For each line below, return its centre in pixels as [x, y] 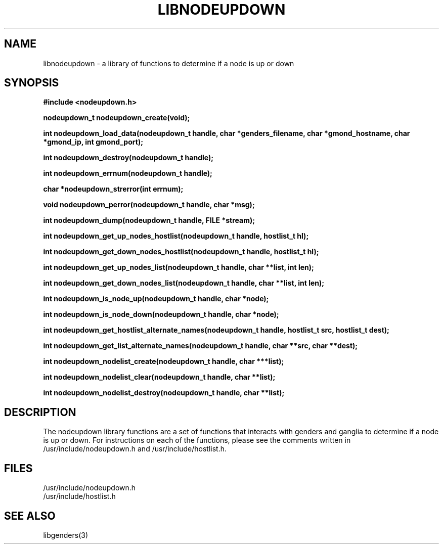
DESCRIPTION [40, 412]
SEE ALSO [30, 516]
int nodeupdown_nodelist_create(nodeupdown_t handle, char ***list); [164, 361]
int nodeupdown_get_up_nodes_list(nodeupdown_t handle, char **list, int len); [179, 267]
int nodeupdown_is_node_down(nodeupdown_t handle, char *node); [161, 314]
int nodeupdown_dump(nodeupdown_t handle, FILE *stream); [149, 220]
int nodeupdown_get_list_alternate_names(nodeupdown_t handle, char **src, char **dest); [201, 346]
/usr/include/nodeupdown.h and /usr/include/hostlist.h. [135, 449]
